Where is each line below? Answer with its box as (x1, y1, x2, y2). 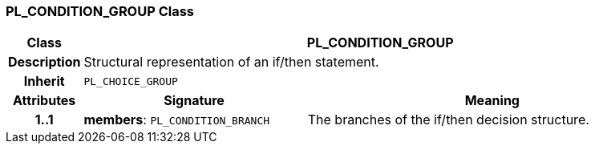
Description (8, 54, 81, 71)
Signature (164, 92, 225, 109)
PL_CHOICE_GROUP (83, 75, 178, 87)
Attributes (13, 92, 76, 109)
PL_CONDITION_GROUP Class (6, 3, 195, 19)
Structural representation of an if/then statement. (83, 54, 379, 71)
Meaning (464, 92, 520, 109)
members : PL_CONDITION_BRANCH (83, 111, 270, 128)
